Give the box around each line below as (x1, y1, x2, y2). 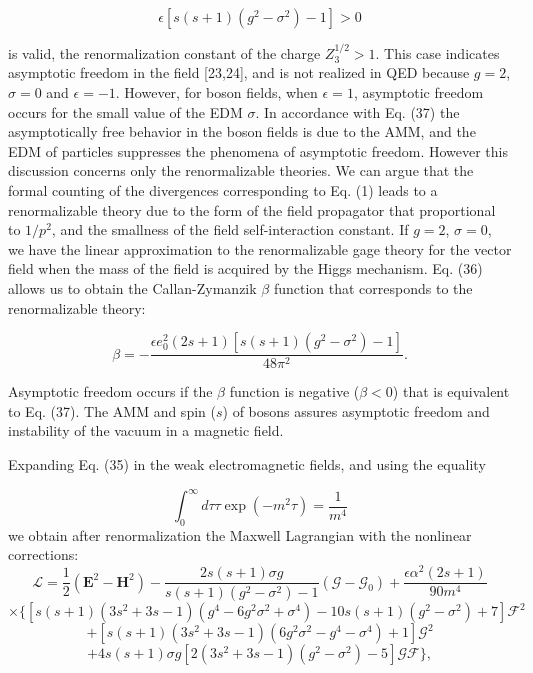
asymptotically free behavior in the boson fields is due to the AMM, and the (8, 121, 476, 142)
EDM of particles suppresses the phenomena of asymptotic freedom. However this (8, 140, 508, 161)
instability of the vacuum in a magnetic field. (8, 420, 284, 441)
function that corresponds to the (273, 277, 473, 298)
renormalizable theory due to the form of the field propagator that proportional (8, 199, 496, 220)
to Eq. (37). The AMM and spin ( (8, 400, 216, 421)
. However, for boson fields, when (115, 82, 318, 102)
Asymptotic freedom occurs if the (8, 381, 213, 402)
